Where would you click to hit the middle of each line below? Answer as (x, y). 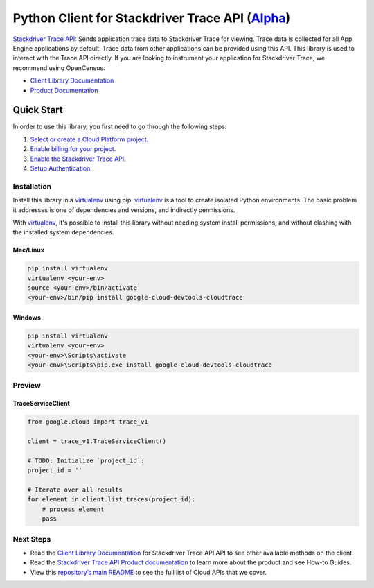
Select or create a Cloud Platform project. (89, 139)
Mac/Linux (29, 250)
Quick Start (38, 110)
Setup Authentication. (61, 168)
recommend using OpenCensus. (59, 68)
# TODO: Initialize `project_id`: (86, 460)
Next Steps (32, 539)
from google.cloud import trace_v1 (88, 422)
